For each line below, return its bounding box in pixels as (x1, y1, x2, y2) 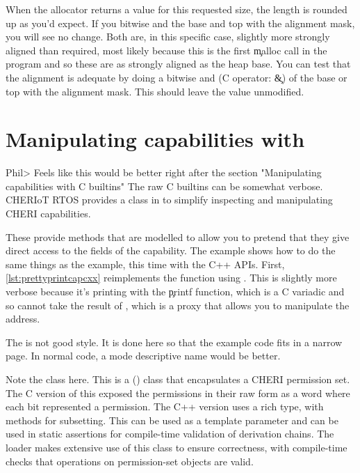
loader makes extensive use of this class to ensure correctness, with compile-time (6, 440, 347, 454)
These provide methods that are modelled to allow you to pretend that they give (6, 229, 350, 244)
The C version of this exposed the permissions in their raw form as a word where (6, 385, 350, 400)
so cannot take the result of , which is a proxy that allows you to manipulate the (6, 297, 350, 312)
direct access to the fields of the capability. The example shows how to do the (6, 243, 336, 258)
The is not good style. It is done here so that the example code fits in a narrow (6, 334, 343, 349)
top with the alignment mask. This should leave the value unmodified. (6, 84, 304, 98)
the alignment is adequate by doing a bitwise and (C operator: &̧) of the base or (6, 70, 347, 84)
